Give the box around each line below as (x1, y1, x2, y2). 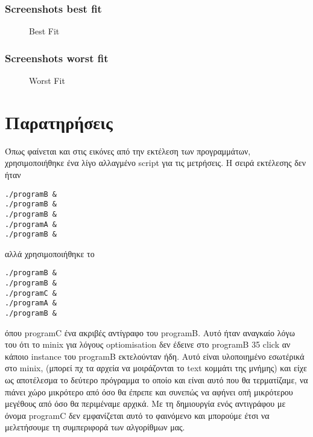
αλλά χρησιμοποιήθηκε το (5, 247, 95, 260)
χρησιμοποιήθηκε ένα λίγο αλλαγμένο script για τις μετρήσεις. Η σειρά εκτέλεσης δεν (5, 156, 306, 169)
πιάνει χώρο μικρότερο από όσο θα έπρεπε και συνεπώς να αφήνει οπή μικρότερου (5, 385, 293, 398)
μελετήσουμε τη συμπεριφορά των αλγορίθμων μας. (5, 421, 185, 433)
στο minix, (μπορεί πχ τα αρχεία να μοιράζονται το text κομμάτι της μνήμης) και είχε (5, 362, 307, 374)
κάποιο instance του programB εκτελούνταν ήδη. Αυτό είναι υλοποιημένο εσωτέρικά (5, 349, 305, 362)
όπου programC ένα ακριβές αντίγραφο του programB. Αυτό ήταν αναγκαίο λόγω (5, 326, 295, 339)
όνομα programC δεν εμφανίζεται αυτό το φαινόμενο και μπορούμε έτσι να (5, 409, 270, 421)
